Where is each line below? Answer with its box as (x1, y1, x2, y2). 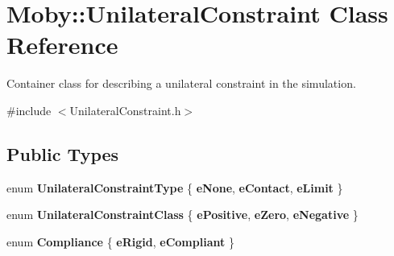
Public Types (6, 141, 119, 166)
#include (6, 101, 52, 118)
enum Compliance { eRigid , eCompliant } (6, 233, 234, 250)
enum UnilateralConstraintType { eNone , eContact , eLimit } (6, 179, 343, 196)
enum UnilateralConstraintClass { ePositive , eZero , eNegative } (6, 206, 359, 223)
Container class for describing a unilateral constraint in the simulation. (6, 75, 356, 92)
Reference (6, 28, 118, 61)
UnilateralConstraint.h (69, 101, 181, 118)
